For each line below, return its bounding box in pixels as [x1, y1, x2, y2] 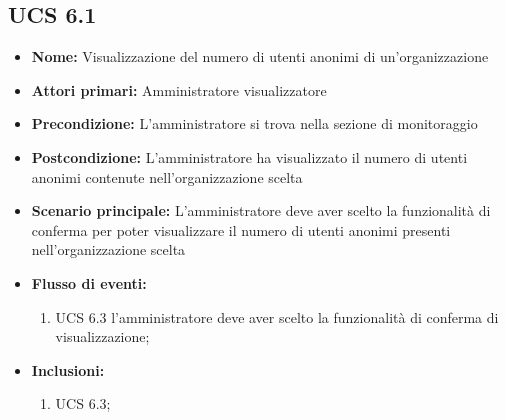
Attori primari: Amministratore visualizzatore [31, 79, 327, 100]
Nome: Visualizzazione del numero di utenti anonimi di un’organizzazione [31, 46, 489, 67]
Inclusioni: [31, 359, 105, 380]
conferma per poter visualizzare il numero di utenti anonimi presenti [31, 219, 451, 240]
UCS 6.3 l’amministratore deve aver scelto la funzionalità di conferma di [55, 306, 499, 327]
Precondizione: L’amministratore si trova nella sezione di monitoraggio [31, 113, 478, 134]
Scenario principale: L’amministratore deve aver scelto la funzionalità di [31, 200, 491, 221]
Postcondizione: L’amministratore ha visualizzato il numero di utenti [31, 146, 468, 167]
